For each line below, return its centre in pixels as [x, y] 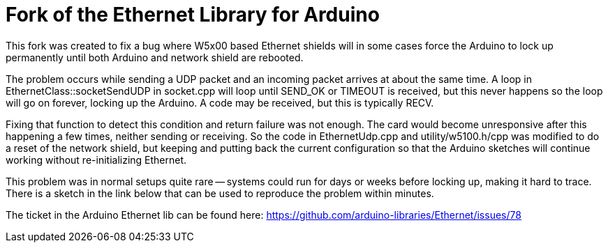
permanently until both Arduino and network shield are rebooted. [155, 57]
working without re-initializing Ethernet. [96, 160]
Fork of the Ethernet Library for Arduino [193, 15]
